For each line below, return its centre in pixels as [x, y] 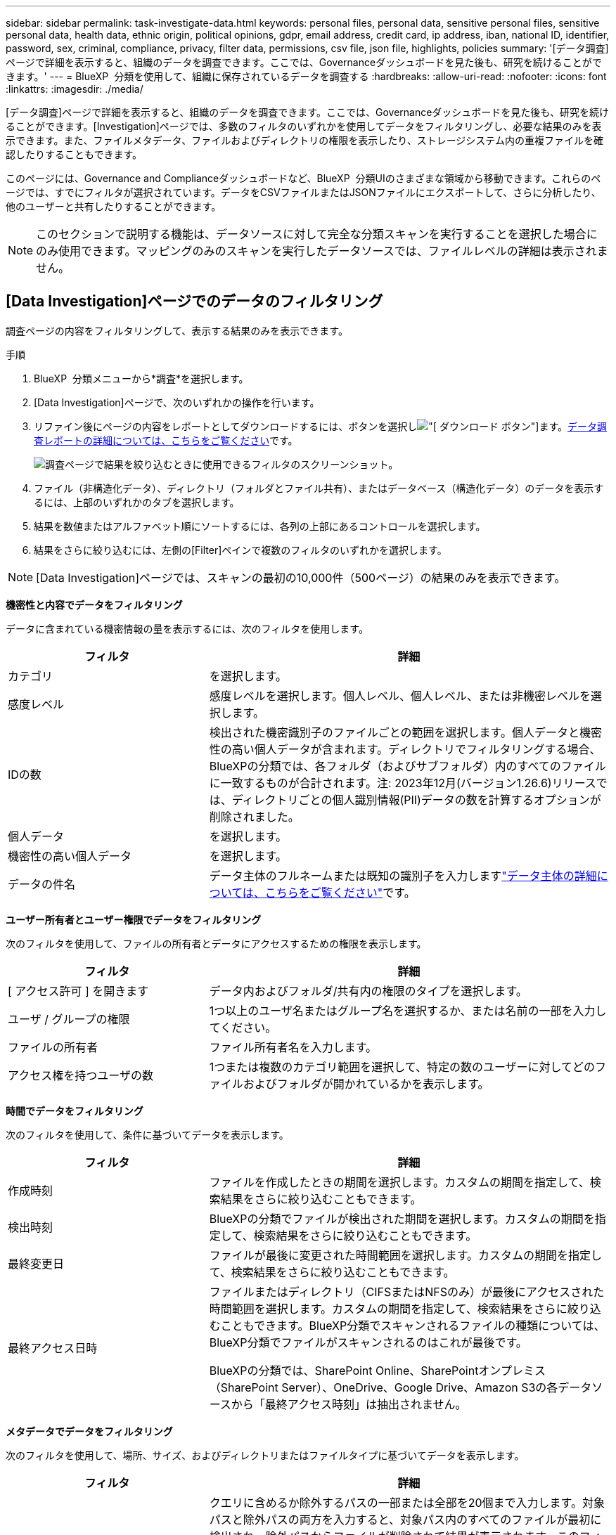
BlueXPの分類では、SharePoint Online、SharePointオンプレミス [377, 1370]
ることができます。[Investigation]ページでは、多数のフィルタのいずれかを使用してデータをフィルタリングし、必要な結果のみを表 [304, 126]
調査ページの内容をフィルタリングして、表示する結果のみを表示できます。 [177, 330]
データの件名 [42, 884]
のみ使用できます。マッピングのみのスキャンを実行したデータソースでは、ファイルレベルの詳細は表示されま [322, 251]
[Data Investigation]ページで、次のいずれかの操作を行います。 [177, 402]
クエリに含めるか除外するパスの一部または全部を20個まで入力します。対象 [407, 1502]
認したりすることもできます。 [74, 154]
